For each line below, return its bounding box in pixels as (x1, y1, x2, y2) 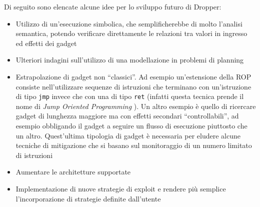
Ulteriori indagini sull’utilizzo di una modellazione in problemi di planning (15, 54, 244, 65)
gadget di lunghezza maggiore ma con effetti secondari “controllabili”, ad (15, 110, 239, 121)
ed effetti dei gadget (15, 37, 77, 48)
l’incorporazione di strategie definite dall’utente (15, 193, 161, 203)
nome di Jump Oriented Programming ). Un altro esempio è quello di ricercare (15, 100, 256, 111)
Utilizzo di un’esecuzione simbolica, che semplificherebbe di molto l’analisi (15, 18, 242, 28)
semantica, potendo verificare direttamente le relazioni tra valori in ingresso (15, 28, 247, 38)
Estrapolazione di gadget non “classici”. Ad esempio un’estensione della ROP (15, 71, 251, 81)
